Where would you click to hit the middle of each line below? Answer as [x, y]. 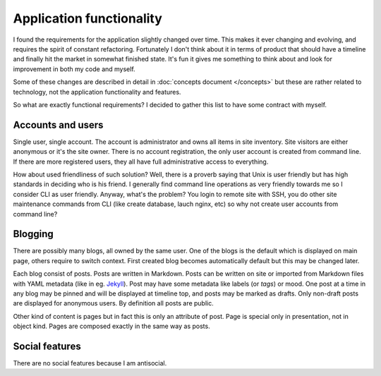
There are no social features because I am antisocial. [90, 363]
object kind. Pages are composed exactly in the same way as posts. [112, 326]
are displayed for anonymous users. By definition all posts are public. [114, 303]
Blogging [34, 234]
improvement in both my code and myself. [74, 69]
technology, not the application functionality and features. [97, 92]
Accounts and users [58, 125]
